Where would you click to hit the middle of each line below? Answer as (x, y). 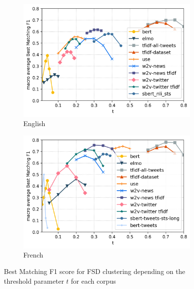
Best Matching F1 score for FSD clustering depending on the (95, 271)
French (33, 255)
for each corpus (93, 281)
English (34, 123)
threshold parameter (34, 281)
